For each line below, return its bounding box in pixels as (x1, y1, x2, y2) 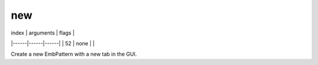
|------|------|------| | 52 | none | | (11, 40, 95, 47)
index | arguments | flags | (11, 29, 75, 36)
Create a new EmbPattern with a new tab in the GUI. (11, 50, 137, 58)
